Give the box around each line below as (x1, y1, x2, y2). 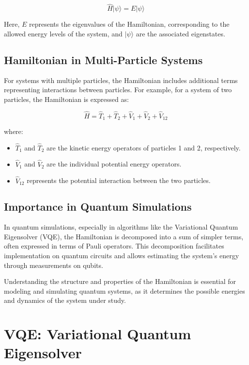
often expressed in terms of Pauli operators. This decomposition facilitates (4, 241, 224, 251)
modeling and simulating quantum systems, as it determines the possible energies (4, 285, 245, 296)
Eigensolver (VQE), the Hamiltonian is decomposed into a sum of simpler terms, (4, 231, 244, 241)
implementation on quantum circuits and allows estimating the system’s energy (4, 250, 239, 261)
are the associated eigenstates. (136, 28, 225, 38)
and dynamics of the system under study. (4, 295, 126, 305)
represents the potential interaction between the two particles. (27, 175, 211, 185)
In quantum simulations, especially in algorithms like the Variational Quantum (4, 222, 238, 232)
